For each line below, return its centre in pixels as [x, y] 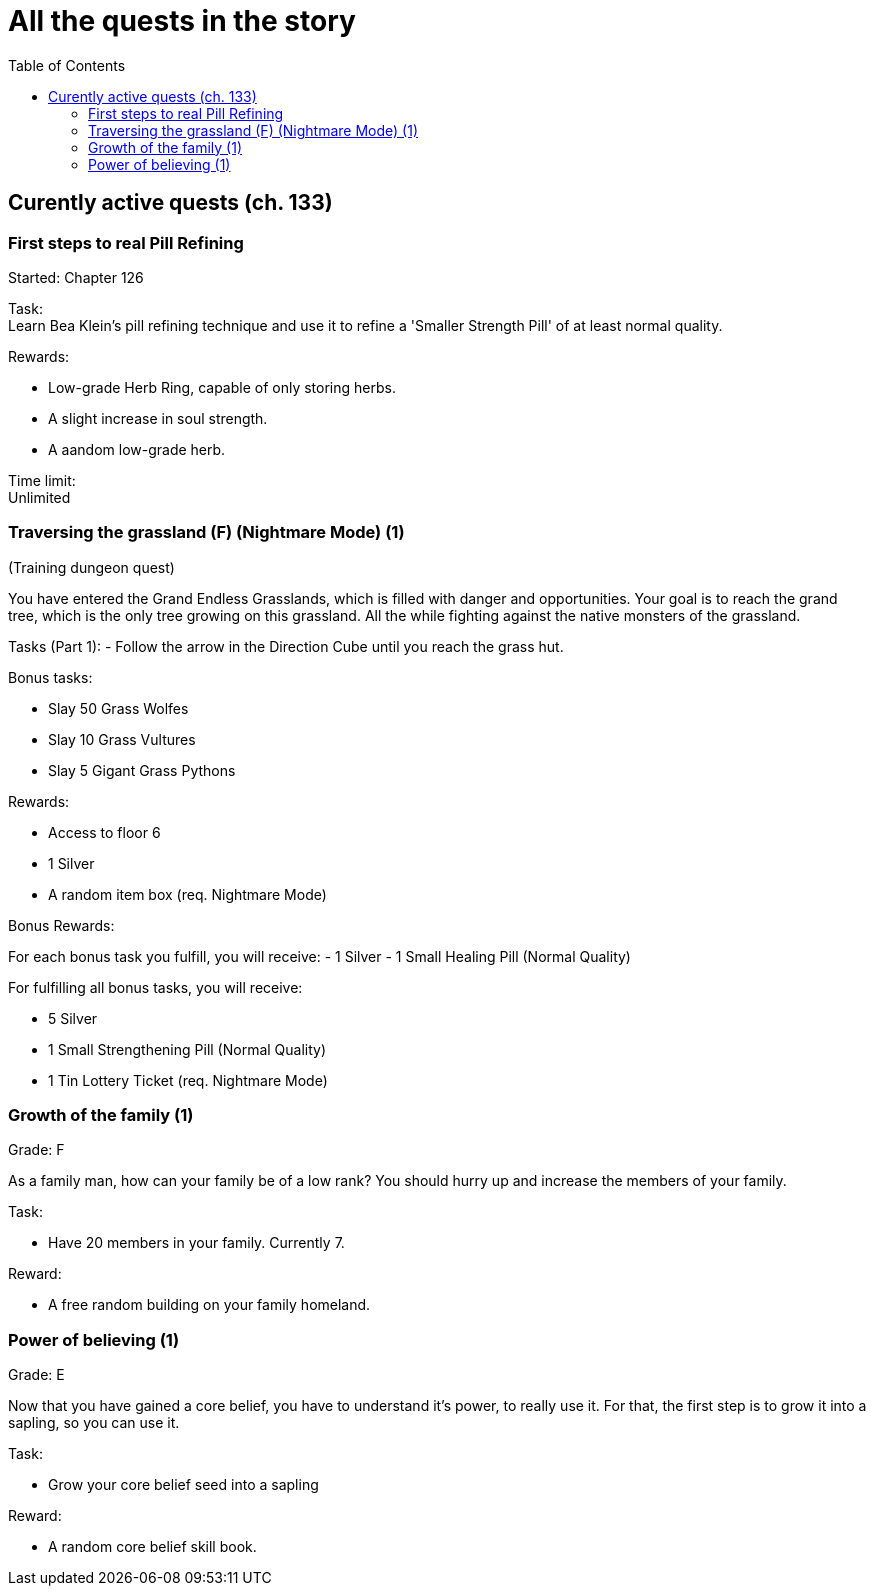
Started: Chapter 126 [76, 277]
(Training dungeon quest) [91, 567]
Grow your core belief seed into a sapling [183, 1485]
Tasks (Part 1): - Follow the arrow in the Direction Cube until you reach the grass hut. [286, 646]
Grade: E [36, 1375]
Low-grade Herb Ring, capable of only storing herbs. [222, 387]
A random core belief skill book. [152, 1547]
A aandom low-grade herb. [137, 449]
